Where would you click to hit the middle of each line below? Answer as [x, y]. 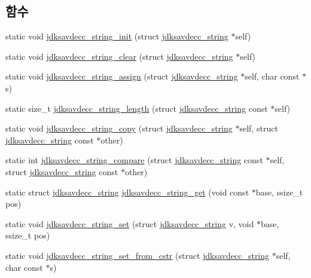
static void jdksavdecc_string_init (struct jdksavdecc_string [117, 36]
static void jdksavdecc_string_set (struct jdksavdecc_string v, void [130, 223]
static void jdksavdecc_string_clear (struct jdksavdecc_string [119, 56]
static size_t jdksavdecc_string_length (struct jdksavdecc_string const [137, 108]
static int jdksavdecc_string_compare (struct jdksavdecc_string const [134, 160]
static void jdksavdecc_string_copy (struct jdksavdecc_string [119, 128]
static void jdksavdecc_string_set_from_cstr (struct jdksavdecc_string [138, 255]
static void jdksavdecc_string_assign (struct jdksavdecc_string [122, 76]
